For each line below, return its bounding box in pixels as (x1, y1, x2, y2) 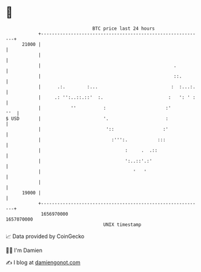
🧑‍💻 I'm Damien (5, 247, 43, 254)
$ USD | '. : (5, 115, 169, 122)
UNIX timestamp (103, 221, 142, 228)
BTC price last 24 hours (92, 25, 155, 32)
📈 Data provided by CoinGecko (5, 233, 85, 240)
